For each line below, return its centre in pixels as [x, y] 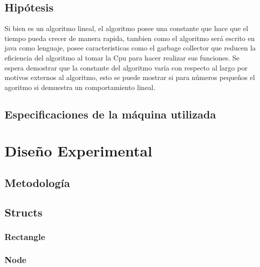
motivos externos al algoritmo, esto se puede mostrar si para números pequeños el [130, 77]
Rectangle [25, 236]
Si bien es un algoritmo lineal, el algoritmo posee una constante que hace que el [126, 28]
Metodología [37, 182]
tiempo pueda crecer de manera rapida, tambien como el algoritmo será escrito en [130, 38]
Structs [23, 212]
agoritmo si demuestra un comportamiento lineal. [80, 87]
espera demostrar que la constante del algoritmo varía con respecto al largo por [126, 67]
